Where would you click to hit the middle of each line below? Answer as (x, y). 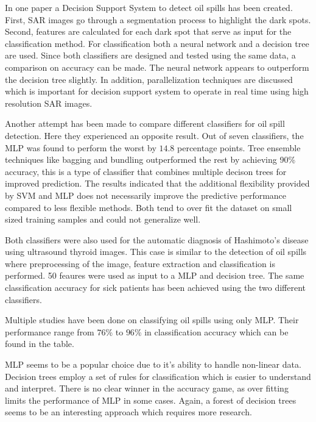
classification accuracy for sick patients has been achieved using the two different (156, 288)
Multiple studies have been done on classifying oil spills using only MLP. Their (152, 320)
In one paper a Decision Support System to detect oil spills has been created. (149, 7)
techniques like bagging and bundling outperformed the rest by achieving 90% (150, 159)
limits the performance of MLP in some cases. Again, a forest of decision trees (151, 400)
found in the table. (40, 344)
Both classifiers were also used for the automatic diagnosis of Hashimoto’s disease (157, 239)
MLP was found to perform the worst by (81, 147)
